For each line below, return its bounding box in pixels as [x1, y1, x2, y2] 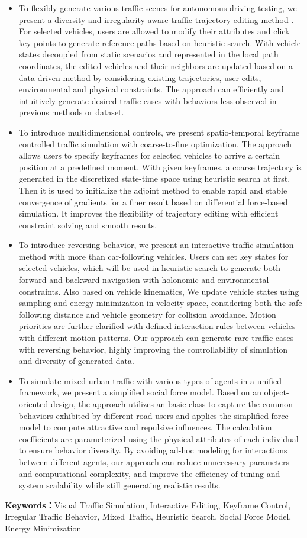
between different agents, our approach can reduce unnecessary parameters [18, 455, 289, 468]
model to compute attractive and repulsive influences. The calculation [18, 421, 272, 433]
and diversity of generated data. [18, 355, 134, 367]
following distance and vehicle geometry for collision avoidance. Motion [18, 308, 276, 320]
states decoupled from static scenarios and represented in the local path [18, 48, 279, 60]
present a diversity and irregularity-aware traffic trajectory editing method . [18, 13, 294, 25]
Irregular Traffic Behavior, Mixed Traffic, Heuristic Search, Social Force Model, [5, 510, 292, 523]
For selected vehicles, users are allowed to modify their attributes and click [18, 25, 290, 37]
